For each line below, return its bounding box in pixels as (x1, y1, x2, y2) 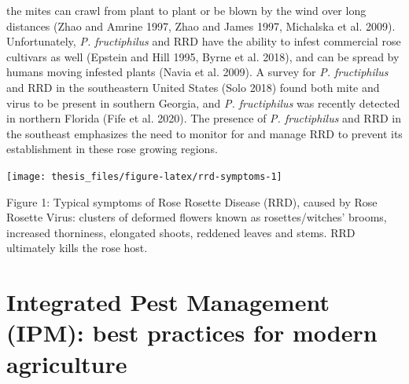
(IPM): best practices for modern (6, 316, 378, 349)
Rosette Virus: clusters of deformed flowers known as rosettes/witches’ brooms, (6, 209, 387, 225)
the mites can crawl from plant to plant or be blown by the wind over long (6, 2, 367, 18)
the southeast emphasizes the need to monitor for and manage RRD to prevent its (6, 125, 403, 141)
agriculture (6, 347, 127, 379)
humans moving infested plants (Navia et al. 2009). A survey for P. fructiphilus (6, 64, 389, 80)
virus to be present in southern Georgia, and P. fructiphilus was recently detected (6, 94, 400, 111)
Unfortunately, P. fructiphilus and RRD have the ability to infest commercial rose (6, 33, 401, 49)
